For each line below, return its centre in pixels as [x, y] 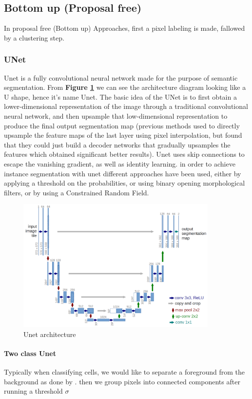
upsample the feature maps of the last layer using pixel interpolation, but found [123, 135]
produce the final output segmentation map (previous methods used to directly [122, 125]
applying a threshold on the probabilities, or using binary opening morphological [125, 183]
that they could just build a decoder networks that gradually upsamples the [117, 144]
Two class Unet [30, 353]
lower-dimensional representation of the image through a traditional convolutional [126, 106]
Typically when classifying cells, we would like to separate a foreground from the [124, 372]
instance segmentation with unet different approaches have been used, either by [123, 173]
